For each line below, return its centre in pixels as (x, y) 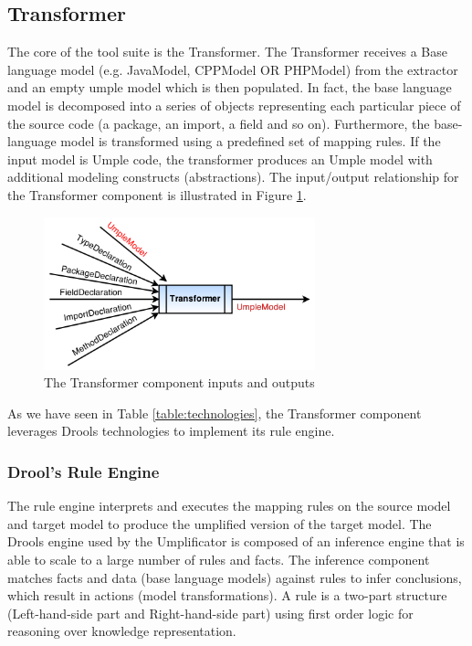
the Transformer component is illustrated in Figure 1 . (157, 194)
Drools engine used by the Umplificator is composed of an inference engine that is (236, 541)
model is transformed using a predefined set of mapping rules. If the (251, 141)
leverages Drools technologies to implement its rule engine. (171, 431)
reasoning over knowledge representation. (122, 631)
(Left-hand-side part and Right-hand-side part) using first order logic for (210, 613)
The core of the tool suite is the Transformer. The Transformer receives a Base (227, 52)
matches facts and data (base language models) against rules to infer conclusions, (235, 577)
